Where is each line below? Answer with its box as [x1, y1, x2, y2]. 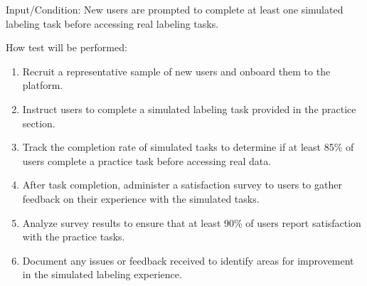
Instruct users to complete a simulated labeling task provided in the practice [22, 101, 356, 116]
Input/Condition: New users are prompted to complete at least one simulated [6, 2, 344, 16]
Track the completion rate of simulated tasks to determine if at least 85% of [22, 139, 354, 154]
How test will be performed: [6, 40, 127, 55]
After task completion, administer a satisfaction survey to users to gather [22, 177, 342, 192]
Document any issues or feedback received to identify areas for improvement [22, 253, 354, 268]
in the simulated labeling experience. [22, 267, 182, 282]
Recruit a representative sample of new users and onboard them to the [22, 63, 331, 78]
